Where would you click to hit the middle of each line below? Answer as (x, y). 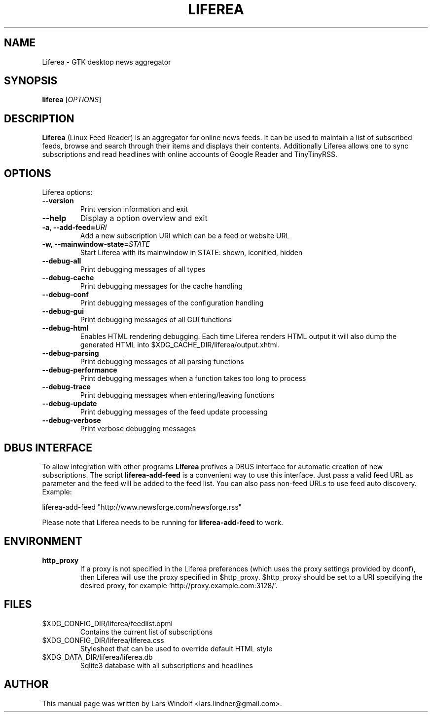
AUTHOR (26, 684)
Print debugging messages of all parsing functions (162, 362)
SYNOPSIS (31, 81)
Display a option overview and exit (144, 218)
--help (54, 218)
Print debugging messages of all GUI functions (156, 320)
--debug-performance (80, 370)
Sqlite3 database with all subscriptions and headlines (166, 665)
